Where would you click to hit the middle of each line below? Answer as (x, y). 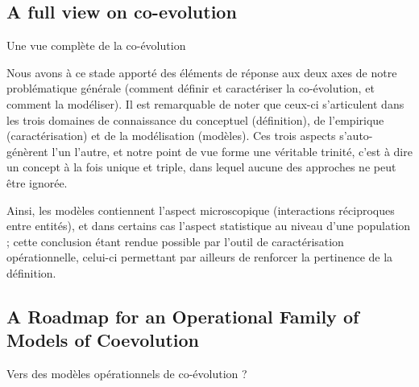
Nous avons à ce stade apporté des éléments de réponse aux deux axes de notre (202, 72)
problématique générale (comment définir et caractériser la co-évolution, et (191, 88)
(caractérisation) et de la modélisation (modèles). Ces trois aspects (171, 136)
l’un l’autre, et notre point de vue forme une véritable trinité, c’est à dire (232, 151)
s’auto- (356, 136)
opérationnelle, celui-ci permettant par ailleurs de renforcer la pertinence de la (200, 257)
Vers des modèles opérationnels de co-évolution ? (127, 374)
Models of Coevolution (103, 340)
